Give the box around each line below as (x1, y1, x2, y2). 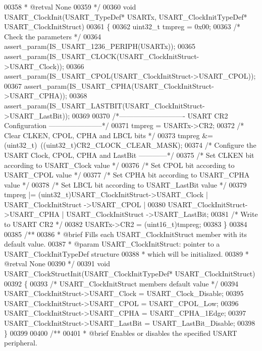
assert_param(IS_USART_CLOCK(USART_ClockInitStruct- (4, 50, 199, 61)
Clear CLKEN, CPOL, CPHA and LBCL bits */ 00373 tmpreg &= (4, 130, 213, 140)
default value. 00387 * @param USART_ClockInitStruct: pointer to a (4, 239, 220, 249)
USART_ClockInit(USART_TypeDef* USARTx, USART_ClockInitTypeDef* (4, 11, 247, 22)
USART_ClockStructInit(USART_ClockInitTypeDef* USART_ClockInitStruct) (4, 268, 255, 279)
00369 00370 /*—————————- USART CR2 (72, 110, 228, 121)
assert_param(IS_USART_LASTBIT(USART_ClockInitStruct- (4, 100, 205, 110)
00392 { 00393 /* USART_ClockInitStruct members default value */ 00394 (4, 278, 238, 288)
